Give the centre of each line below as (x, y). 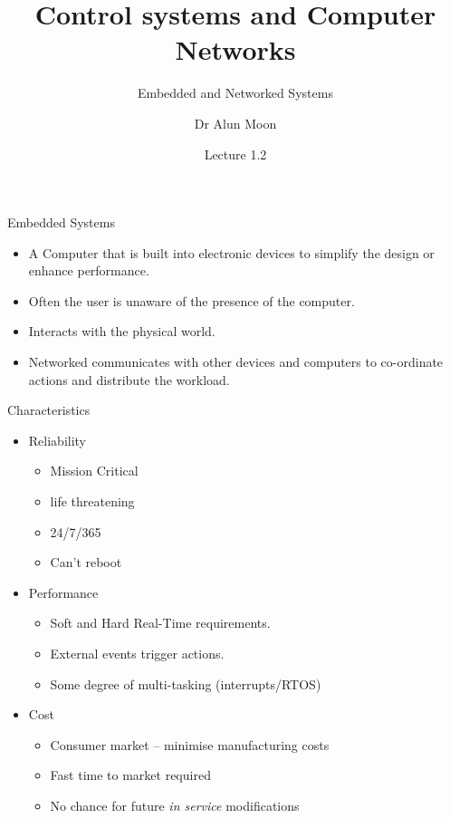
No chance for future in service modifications (175, 805)
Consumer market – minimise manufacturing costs (190, 744)
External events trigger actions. (137, 653)
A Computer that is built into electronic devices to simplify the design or (231, 252)
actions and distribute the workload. (129, 379)
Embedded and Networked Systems (235, 93)
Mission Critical (94, 471)
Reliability (57, 440)
